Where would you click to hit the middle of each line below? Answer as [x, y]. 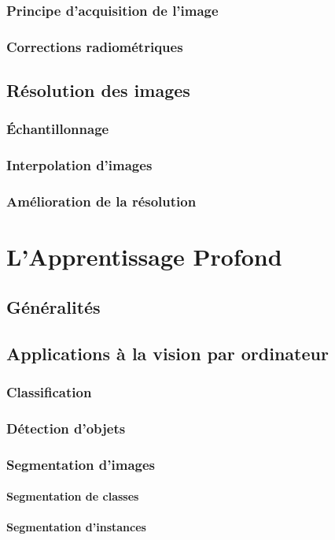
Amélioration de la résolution [101, 201]
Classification [49, 391]
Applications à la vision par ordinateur [167, 353]
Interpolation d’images [79, 165]
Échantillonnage [58, 129]
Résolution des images [98, 90]
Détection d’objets [66, 428]
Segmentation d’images [81, 464]
